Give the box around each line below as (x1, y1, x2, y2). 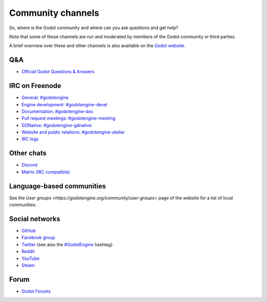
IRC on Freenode (9, 82, 61, 90)
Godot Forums (21, 288, 51, 294)
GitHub (21, 227, 36, 233)
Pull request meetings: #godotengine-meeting (21, 115, 116, 121)
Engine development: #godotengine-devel (21, 101, 108, 107)
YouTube (21, 255, 40, 261)
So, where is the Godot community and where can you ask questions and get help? (9, 25, 178, 31)
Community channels (9, 7, 99, 18)
